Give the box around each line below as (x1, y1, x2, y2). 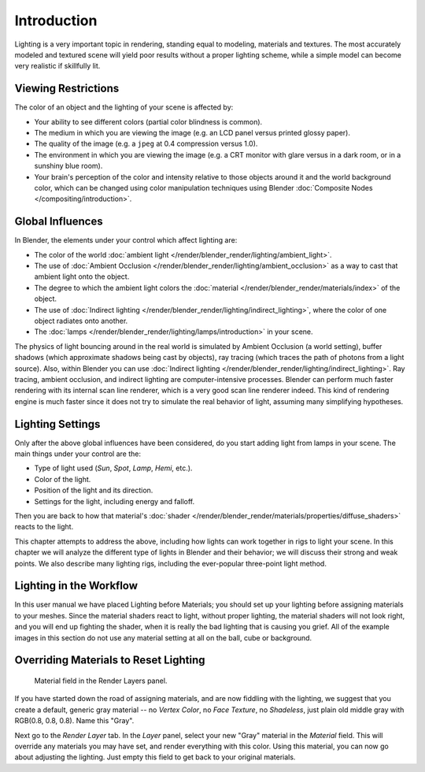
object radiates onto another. (34, 316, 128, 325)
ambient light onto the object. (34, 272, 130, 281)
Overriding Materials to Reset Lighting (14, 654, 205, 667)
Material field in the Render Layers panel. (34, 676, 168, 685)
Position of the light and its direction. (34, 485, 153, 495)
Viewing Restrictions (14, 82, 120, 95)
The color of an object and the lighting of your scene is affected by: (14, 102, 234, 112)
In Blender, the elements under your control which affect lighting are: (14, 236, 238, 245)
